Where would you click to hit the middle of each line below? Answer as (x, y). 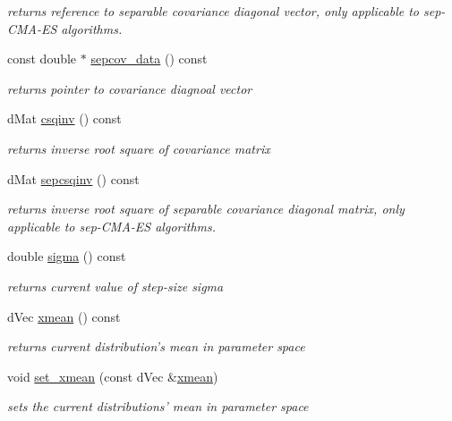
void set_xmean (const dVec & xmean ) (113, 376)
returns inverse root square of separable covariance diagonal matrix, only (206, 209)
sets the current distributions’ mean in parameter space (158, 406)
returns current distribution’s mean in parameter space (156, 346)
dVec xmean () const (64, 316)
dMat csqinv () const (64, 118)
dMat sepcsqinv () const (73, 178)
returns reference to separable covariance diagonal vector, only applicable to (213, 11)
